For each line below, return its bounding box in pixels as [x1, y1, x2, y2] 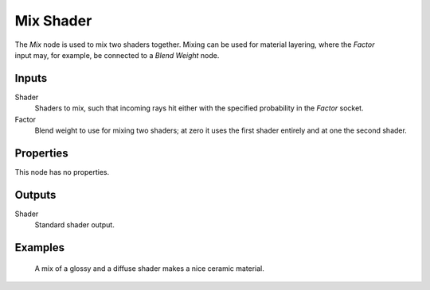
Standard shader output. [34, 220, 115, 230]
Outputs [14, 188, 57, 202]
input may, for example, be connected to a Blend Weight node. [14, 50, 220, 60]
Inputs [14, 72, 48, 85]
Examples [14, 241, 65, 254]
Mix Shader [14, 12, 92, 29]
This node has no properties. [14, 167, 110, 176]
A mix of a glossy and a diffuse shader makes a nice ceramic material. [34, 263, 264, 273]
